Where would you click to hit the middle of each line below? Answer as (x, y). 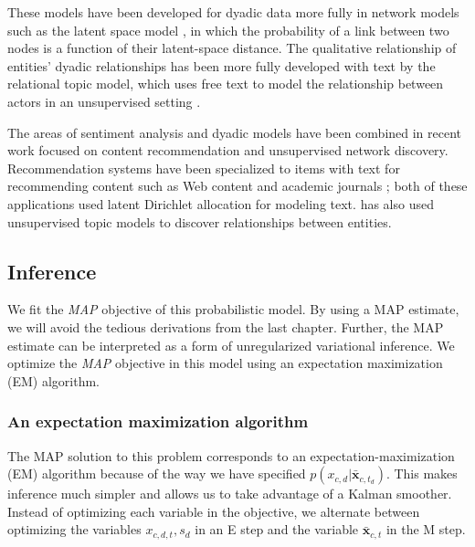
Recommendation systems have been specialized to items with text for (204, 168)
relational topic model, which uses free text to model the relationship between (226, 84)
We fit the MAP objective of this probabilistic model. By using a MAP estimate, (233, 309)
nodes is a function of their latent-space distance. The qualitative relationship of (232, 48)
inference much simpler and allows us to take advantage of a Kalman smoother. (230, 494)
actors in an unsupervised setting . (104, 101)
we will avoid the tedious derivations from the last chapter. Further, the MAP (226, 326)
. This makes (422, 473)
